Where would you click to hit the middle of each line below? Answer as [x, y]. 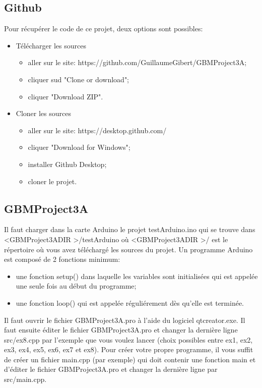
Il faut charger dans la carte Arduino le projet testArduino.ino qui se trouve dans [130, 229]
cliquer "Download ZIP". [65, 96]
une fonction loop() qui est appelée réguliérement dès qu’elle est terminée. [130, 302]
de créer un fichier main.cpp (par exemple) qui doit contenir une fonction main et [130, 359]
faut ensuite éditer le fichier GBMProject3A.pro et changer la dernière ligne [121, 330]
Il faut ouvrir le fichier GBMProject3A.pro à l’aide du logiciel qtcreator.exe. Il [125, 320]
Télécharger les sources [51, 45]
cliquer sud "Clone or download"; [79, 79]
